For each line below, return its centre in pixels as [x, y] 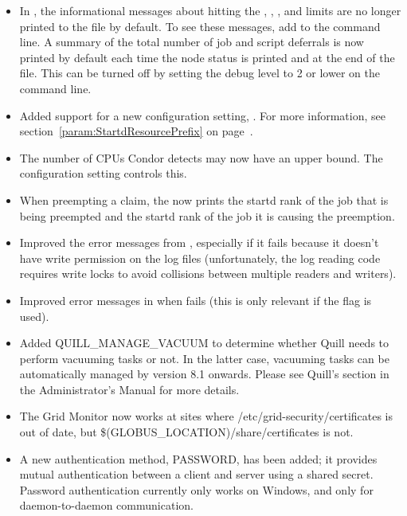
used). [34, 316]
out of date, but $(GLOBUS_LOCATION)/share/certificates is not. [186, 432]
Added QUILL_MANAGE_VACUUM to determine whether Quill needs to [204, 343]
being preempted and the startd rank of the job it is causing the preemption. [207, 215]
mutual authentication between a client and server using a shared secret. [196, 474]
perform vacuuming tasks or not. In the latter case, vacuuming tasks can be [204, 358]
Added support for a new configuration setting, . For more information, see [202, 115]
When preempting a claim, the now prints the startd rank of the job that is [204, 199]
